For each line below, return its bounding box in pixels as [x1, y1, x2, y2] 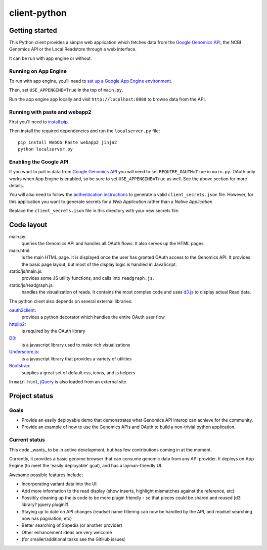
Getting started [9, 26, 57, 35]
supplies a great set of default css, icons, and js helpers [21, 369, 135, 376]
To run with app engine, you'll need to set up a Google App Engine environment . [9, 78, 173, 84]
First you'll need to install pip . [9, 119, 69, 125]
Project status [9, 392, 54, 400]
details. [9, 183, 24, 188]
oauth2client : [9, 307, 36, 313]
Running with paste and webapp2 [9, 108, 91, 115]
